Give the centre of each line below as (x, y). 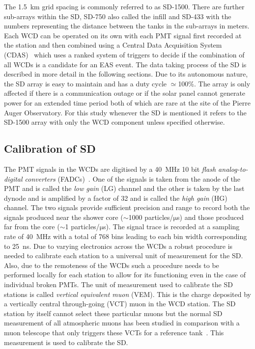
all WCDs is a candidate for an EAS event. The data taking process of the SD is (125, 64)
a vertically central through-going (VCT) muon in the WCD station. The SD (120, 304)
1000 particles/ (151, 217)
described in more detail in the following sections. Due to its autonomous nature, (126, 74)
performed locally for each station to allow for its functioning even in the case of (125, 275)
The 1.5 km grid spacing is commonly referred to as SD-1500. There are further (124, 6)
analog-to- (233, 169)
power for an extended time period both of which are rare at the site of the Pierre (127, 102)
